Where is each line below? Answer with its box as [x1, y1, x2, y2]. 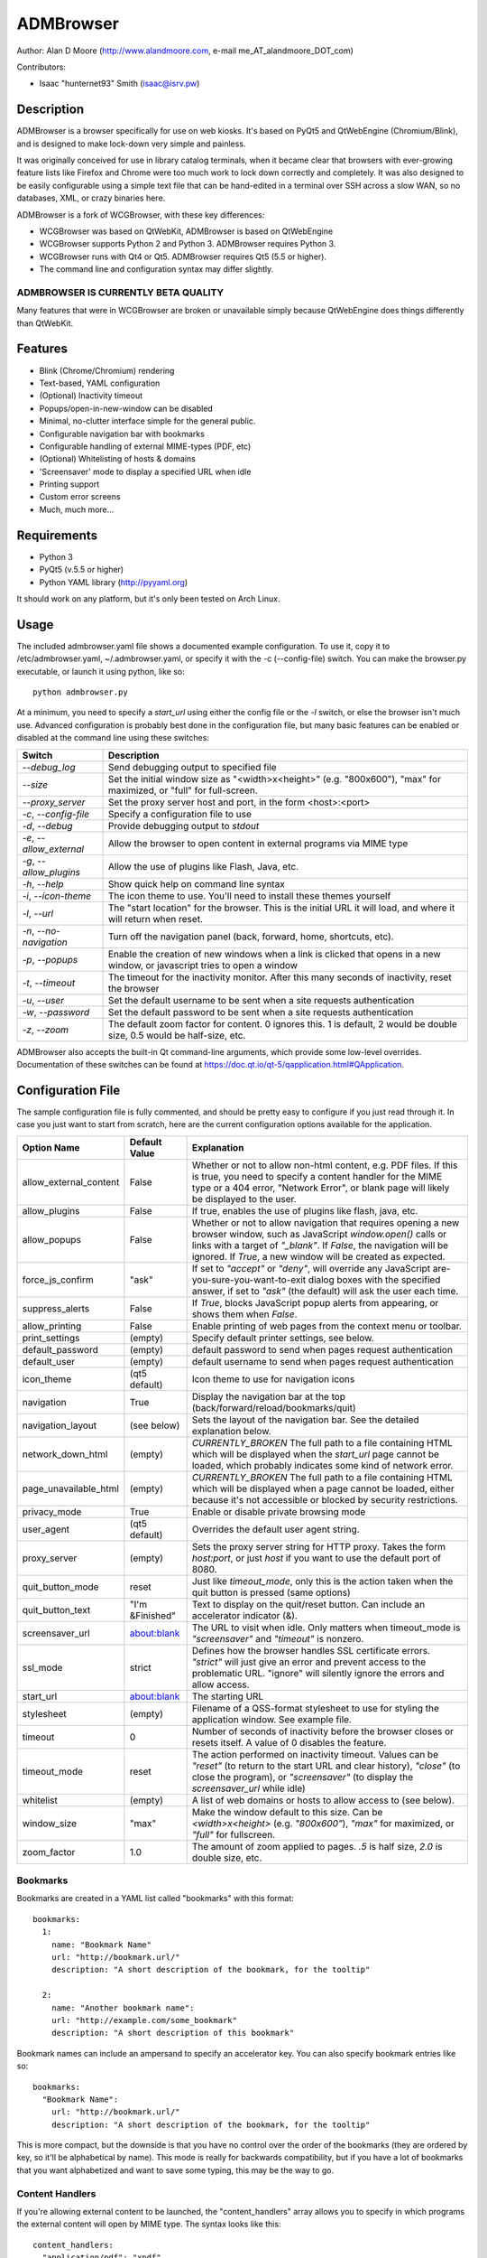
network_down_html [22, 1448, 108, 1460]
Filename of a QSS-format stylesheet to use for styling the [191, 1702, 439, 1714]
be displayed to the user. [191, 1192, 297, 1205]
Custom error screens [39, 491, 121, 502]
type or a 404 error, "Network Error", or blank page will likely [191, 1181, 450, 1194]
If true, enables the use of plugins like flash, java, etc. [191, 1204, 418, 1217]
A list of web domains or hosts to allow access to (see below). [191, 1794, 455, 1806]
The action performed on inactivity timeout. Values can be [191, 1748, 439, 1760]
